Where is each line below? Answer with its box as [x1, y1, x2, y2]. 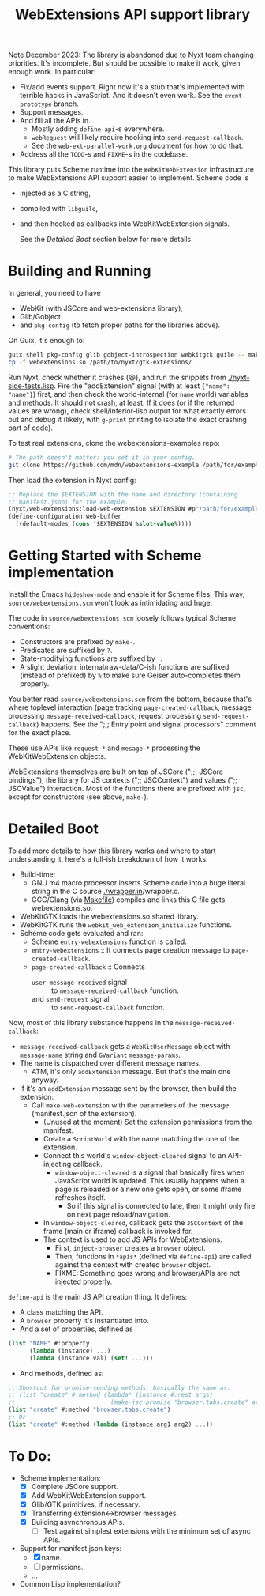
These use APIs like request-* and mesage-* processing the [8, 743, 201, 753]
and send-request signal [31, 994, 110, 1003]
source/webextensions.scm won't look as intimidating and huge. [8, 598, 213, 607]
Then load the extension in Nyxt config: [8, 475, 136, 485]
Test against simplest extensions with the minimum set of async [43, 1526, 251, 1535]
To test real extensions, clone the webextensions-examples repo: [8, 438, 220, 447]
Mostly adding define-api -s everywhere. [31, 124, 165, 134]
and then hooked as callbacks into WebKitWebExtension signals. [19, 219, 230, 228]
